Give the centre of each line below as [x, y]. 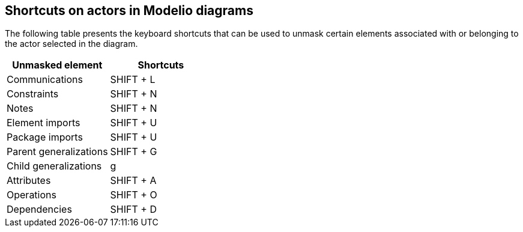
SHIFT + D [133, 209]
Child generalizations [54, 166]
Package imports [45, 137]
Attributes [29, 181]
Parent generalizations [57, 152]
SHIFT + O [134, 195]
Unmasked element [57, 65]
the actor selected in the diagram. [71, 44]
